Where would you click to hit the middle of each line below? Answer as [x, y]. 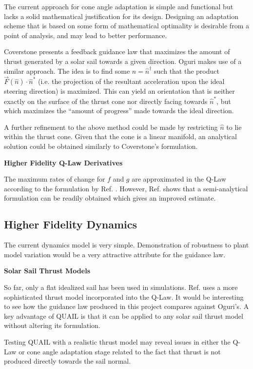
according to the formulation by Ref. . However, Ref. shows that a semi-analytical [126, 188]
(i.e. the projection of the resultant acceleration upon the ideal [131, 81]
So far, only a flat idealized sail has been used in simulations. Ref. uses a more [121, 287]
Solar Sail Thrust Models [47, 271]
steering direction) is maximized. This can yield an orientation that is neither [119, 91]
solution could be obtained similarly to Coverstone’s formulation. [101, 146]
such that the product [187, 71]
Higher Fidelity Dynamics [70, 224]
